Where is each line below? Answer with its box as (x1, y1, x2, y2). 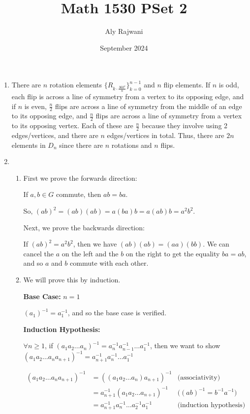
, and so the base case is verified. (67, 307, 167, 318)
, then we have (73, 239, 117, 249)
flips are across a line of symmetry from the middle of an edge (55, 101, 242, 111)
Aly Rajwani (105, 26, 143, 36)
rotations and (111, 139, 152, 150)
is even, (24, 101, 47, 111)
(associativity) (177, 374, 220, 381)
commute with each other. (70, 258, 149, 268)
